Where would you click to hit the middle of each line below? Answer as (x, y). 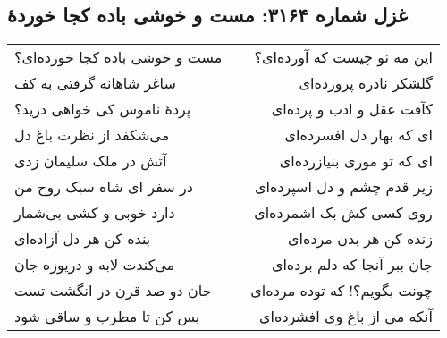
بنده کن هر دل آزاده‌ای (83, 239)
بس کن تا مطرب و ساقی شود (107, 317)
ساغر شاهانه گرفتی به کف (95, 83)
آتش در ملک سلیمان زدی (91, 161)
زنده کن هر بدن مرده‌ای (360, 239)
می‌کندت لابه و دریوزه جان (95, 265)
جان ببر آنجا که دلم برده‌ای (352, 265)
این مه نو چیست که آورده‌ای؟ (343, 57)
